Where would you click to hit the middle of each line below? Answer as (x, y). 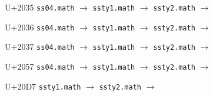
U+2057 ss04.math (40, 66)
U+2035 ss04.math (40, 7)
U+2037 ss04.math (40, 47)
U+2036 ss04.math (40, 27)
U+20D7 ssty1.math (43, 86)
